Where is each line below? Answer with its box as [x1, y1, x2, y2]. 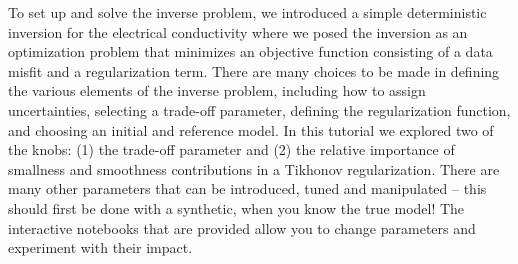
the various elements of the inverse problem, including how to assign [8, 80, 426, 101]
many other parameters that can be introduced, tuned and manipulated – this [8, 178, 487, 199]
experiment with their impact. [8, 237, 193, 258]
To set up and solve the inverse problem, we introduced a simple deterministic [8, 2, 487, 22]
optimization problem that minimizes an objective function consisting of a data [8, 41, 493, 62]
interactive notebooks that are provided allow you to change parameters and [8, 217, 476, 238]
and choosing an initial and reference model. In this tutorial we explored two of [8, 119, 494, 140]
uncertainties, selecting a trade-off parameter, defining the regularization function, [8, 99, 511, 120]
